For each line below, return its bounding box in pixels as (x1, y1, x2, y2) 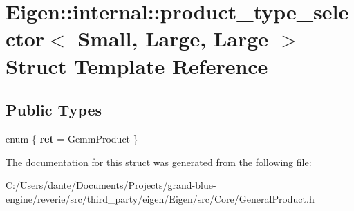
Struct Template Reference (6, 51, 268, 80)
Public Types (6, 99, 102, 120)
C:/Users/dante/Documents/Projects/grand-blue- (6, 178, 216, 192)
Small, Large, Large (77, 24, 269, 53)
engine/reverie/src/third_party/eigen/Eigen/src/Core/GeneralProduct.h (6, 191, 315, 205)
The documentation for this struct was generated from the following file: (6, 154, 312, 169)
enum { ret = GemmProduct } (6, 131, 138, 145)
